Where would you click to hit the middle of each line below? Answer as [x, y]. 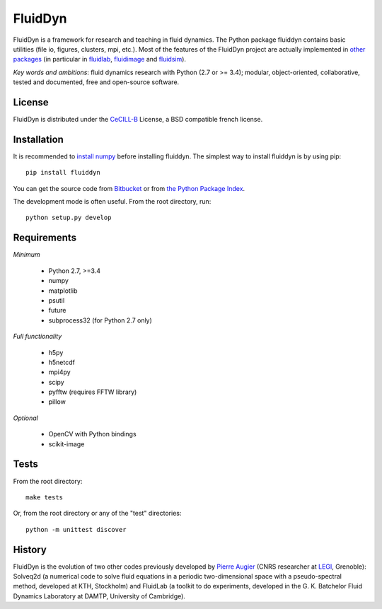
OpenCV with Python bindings [93, 434]
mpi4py [59, 372]
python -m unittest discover [76, 529]
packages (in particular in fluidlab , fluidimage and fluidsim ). [100, 59]
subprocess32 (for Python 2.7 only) [100, 320]
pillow [57, 402]
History [30, 549]
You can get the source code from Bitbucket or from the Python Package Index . [129, 188]
